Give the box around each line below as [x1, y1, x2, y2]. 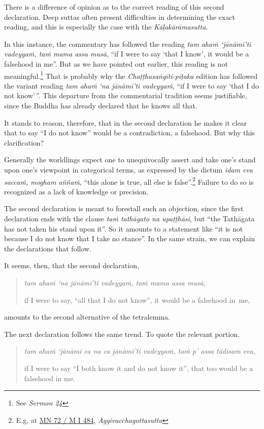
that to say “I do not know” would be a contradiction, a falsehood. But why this [4, 127, 255, 138]
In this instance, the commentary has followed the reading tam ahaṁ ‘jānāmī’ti [4, 38, 251, 49]
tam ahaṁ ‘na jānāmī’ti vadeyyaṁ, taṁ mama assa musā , [24, 277, 206, 288]
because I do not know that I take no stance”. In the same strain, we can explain [4, 233, 255, 244]
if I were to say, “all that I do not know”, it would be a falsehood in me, [24, 294, 250, 305]
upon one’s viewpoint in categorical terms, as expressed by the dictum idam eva [4, 164, 253, 175]
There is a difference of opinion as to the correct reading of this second [4, 2, 224, 12]
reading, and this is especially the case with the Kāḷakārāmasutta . [4, 21, 208, 32]
